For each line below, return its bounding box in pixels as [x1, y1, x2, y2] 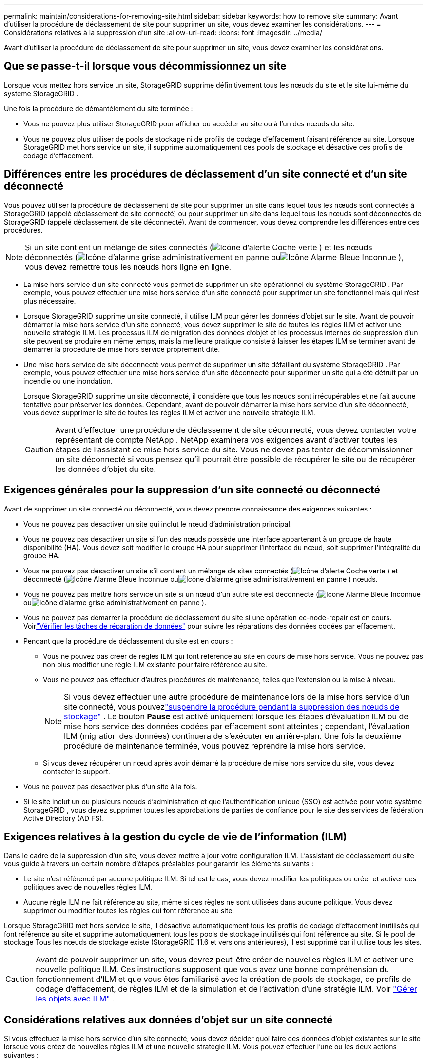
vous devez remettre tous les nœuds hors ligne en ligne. [25, 262, 232, 272]
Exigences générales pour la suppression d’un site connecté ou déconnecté [4, 484, 381, 496]
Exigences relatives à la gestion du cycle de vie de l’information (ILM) [4, 830, 347, 843]
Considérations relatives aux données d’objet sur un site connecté [4, 1013, 333, 1026]
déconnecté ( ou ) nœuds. [23, 574, 378, 583]
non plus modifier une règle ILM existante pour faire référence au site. [43, 660, 267, 669]
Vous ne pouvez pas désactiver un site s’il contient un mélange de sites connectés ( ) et [23, 566, 398, 575]
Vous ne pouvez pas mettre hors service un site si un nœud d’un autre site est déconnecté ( [23, 590, 319, 598]
